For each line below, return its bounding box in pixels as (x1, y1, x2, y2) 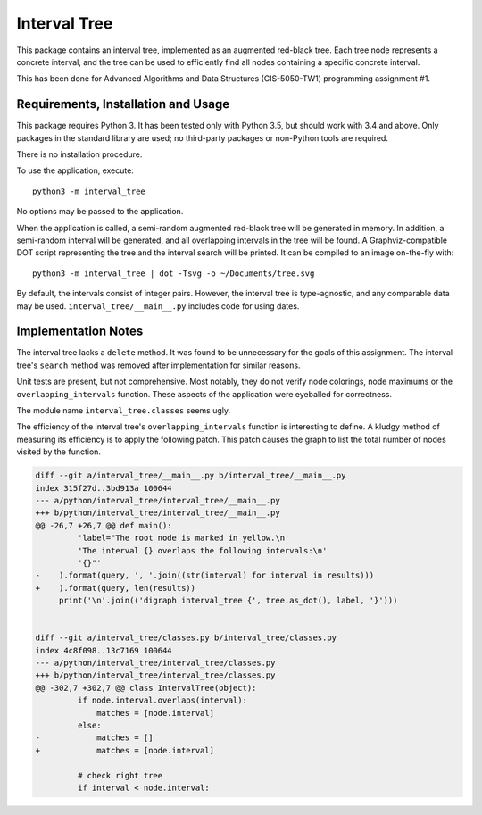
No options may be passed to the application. (16, 206, 184, 217)
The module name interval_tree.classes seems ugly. (16, 405, 231, 415)
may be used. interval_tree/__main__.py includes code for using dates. (16, 300, 300, 312)
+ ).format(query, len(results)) (35, 583, 196, 593)
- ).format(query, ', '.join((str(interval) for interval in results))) (35, 570, 375, 580)
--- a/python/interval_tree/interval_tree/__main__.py (35, 495, 280, 505)
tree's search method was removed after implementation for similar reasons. (16, 360, 301, 370)
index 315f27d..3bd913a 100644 (35, 483, 173, 493)
